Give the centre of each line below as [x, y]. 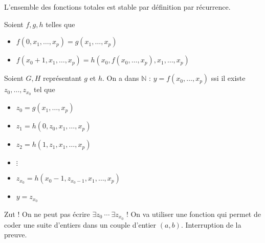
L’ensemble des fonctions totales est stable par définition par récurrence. [117, 7]
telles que [60, 24]
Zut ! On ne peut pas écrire [47, 214]
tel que [45, 89]
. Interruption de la [211, 224]
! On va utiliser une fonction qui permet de [193, 214]
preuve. [16, 235]
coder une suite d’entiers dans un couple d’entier [80, 224]
